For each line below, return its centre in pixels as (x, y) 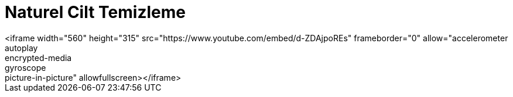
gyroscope (25, 67)
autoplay (21, 48)
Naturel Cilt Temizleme (95, 12)
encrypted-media (38, 58)
